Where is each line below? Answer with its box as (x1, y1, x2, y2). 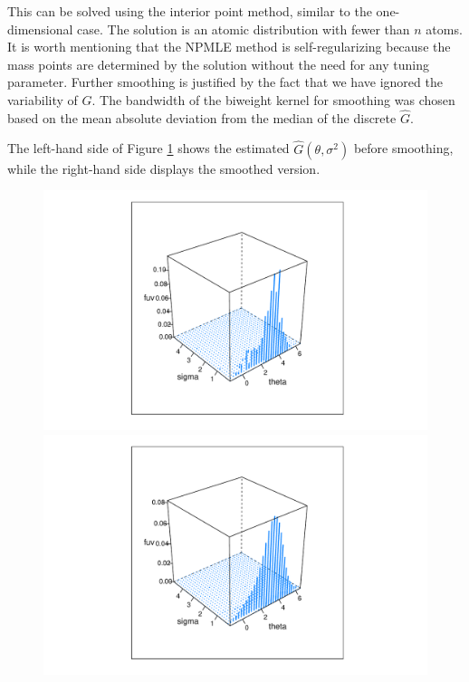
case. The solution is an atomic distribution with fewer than (77, 19, 410, 38)
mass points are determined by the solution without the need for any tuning (7, 54, 429, 73)
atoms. (426, 19, 463, 38)
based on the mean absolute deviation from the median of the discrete (7, 108, 397, 127)
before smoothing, (353, 139, 454, 158)
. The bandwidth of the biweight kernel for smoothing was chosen (91, 90, 455, 109)
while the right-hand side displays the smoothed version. (7, 158, 321, 178)
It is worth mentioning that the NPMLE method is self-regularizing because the (7, 37, 451, 56)
